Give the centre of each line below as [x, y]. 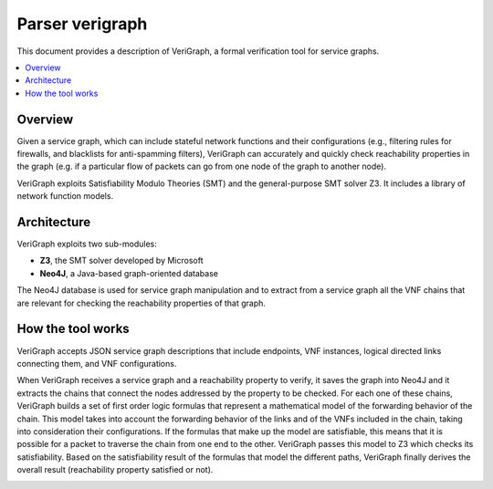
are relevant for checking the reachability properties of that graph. [142, 303]
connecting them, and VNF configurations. [97, 363]
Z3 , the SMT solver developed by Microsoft [121, 261]
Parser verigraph [82, 24]
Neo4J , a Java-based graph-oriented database [129, 273]
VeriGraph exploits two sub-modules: [87, 244]
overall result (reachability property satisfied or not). [115, 470]
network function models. [65, 196]
